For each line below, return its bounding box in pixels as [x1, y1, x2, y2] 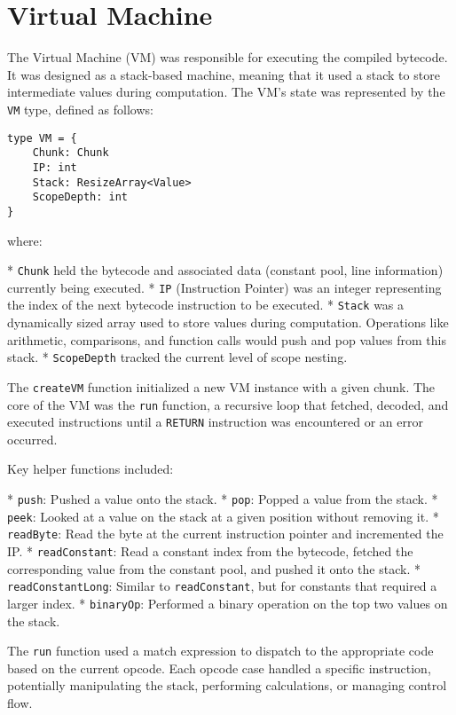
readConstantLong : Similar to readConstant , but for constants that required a [7, 577, 437, 595]
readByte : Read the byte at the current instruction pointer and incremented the [7, 524, 444, 543]
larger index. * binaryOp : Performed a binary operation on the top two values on [7, 593, 448, 612]
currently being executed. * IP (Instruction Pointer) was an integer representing [7, 278, 442, 296]
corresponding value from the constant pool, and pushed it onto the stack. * [7, 559, 421, 577]
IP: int [32, 161, 77, 174]
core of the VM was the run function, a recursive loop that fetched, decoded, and [7, 395, 449, 413]
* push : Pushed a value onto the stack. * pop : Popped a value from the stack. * [7, 490, 438, 508]
